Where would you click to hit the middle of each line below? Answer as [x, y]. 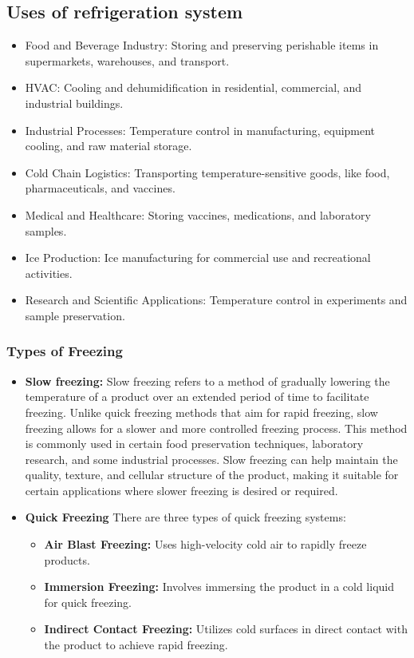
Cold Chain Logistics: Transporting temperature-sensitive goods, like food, [207, 172]
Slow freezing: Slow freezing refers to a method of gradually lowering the [207, 381]
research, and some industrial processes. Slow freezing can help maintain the [211, 459]
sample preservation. [75, 315]
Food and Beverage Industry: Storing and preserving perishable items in [202, 45]
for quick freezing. [88, 602]
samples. [46, 230]
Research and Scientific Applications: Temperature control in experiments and [216, 300]
